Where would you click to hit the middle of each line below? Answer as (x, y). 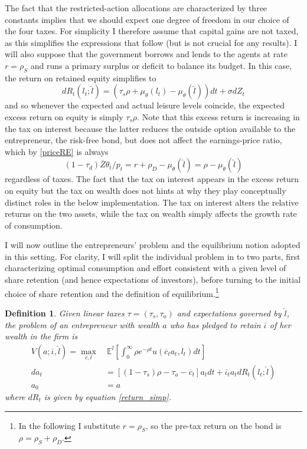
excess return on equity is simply (64, 116)
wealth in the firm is (41, 336)
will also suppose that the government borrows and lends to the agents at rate (146, 54)
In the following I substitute (69, 425)
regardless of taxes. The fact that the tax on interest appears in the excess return (152, 179)
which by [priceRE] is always (57, 151)
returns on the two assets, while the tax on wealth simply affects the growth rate (151, 214)
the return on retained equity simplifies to (81, 77)
